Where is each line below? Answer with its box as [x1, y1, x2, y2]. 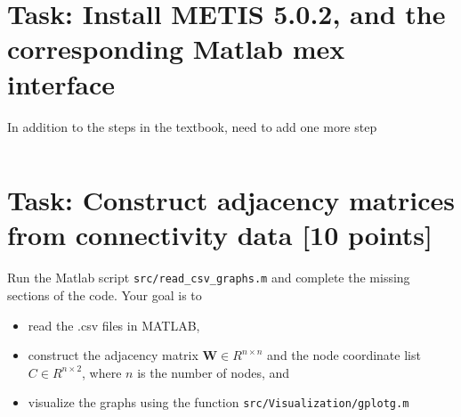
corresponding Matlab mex [7, 30, 345, 67]
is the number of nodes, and [137, 363, 290, 381]
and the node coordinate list [267, 346, 421, 364]
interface [7, 65, 116, 102]
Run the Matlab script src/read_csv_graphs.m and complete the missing [7, 268, 410, 287]
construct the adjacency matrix [28, 346, 198, 364]
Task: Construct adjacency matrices [7, 182, 455, 218]
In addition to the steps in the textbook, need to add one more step [7, 117, 377, 135]
